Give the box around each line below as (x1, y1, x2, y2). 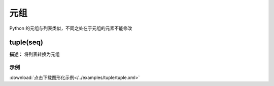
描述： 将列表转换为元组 (9, 51, 60, 57)
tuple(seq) (9, 38, 43, 47)
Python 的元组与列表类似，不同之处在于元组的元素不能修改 (9, 25, 132, 31)
